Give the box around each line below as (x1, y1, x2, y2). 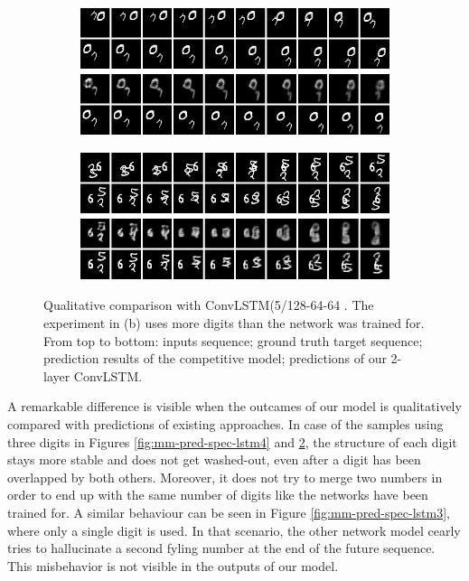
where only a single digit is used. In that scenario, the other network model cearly (7, 520, 461, 539)
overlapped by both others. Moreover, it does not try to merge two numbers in (7, 467, 443, 486)
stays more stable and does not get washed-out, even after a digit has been (7, 450, 421, 469)
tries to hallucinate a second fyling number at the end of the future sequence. (7, 539, 436, 558)
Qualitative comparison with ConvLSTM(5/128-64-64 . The (43, 295, 374, 314)
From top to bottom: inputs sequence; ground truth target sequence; (43, 331, 423, 350)
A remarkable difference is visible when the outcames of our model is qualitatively (7, 397, 462, 416)
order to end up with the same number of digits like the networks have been (7, 485, 428, 504)
